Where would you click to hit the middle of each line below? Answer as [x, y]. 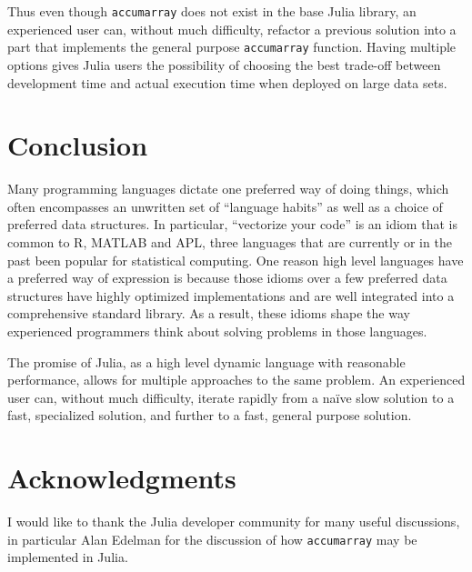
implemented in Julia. [68, 557]
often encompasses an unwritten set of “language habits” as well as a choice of [225, 206]
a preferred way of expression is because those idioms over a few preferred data [227, 278]
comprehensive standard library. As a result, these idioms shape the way [209, 313]
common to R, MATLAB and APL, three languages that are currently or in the [230, 242]
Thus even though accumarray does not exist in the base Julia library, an [212, 11]
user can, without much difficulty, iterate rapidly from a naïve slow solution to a [231, 397]
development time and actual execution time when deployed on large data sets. [227, 82]
